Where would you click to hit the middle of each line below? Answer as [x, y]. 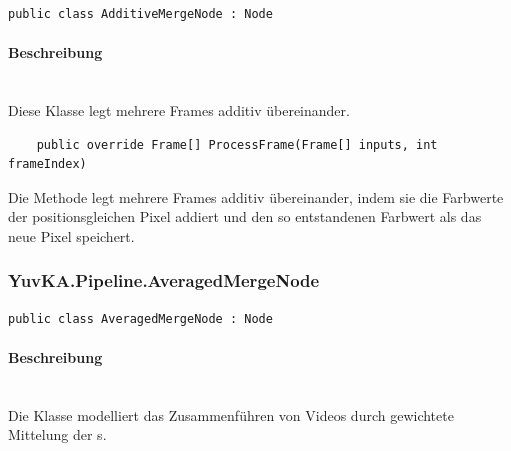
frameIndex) [47, 164]
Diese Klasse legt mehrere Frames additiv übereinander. [179, 109]
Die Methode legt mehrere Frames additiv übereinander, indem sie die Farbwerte [256, 196]
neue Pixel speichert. [71, 235]
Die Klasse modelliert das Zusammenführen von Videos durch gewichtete [231, 414]
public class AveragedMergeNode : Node [140, 318]
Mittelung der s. [57, 434]
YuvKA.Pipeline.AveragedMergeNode [164, 280]
